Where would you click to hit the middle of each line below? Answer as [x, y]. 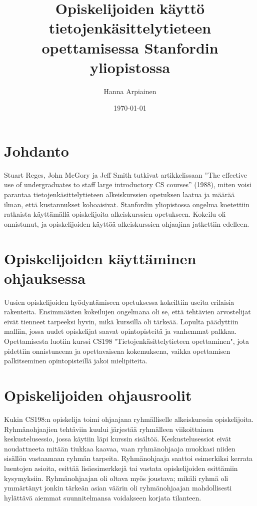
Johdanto [36, 150]
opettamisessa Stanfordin [130, 47]
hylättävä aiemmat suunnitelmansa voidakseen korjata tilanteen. [103, 497]
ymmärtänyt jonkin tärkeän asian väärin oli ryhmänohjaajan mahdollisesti [118, 488]
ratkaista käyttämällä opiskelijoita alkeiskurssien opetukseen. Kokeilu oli [115, 214]
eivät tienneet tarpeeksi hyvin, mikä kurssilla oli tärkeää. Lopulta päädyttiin [121, 321]
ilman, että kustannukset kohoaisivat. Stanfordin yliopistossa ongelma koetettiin [127, 204]
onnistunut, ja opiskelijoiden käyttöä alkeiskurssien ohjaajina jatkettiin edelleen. [127, 223]
